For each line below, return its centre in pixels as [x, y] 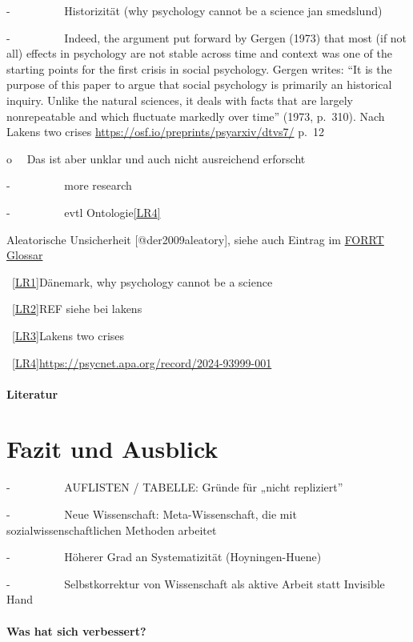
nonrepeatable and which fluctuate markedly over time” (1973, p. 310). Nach [196, 116]
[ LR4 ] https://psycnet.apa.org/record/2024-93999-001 [142, 362]
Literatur [32, 393]
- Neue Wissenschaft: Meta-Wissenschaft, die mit [152, 514]
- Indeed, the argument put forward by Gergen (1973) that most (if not [207, 37]
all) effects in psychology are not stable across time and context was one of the [199, 53]
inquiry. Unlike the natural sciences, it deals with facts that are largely [180, 100]
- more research [69, 185]
